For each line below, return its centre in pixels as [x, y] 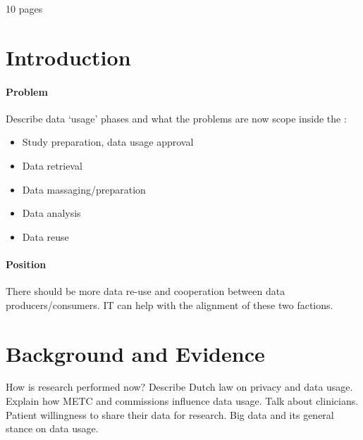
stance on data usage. [52, 428]
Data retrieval [52, 165]
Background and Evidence [135, 353]
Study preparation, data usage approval [108, 142]
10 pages [24, 8]
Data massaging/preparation [84, 189]
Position [26, 264]
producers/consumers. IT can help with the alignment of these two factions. [170, 304]
